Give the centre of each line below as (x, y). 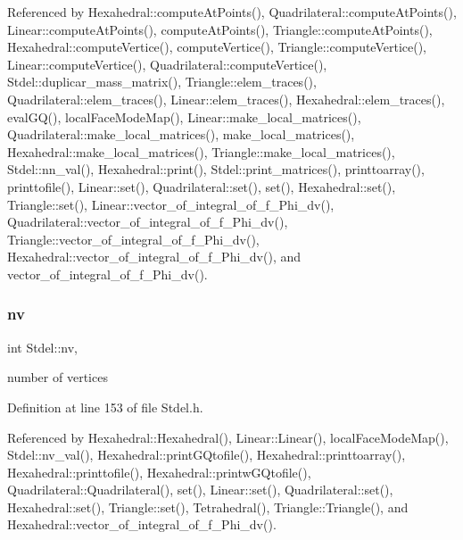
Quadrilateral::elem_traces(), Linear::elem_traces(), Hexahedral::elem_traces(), (226, 99)
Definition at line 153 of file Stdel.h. (105, 407)
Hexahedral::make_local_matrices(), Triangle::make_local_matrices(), (201, 151)
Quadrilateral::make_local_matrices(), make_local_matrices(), (181, 134)
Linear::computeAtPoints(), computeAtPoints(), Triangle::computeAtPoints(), (220, 29)
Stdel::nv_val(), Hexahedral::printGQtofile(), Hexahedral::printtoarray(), (207, 455)
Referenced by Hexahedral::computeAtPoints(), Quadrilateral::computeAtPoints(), (232, 12)
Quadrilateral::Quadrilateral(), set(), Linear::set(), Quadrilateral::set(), (200, 490)
